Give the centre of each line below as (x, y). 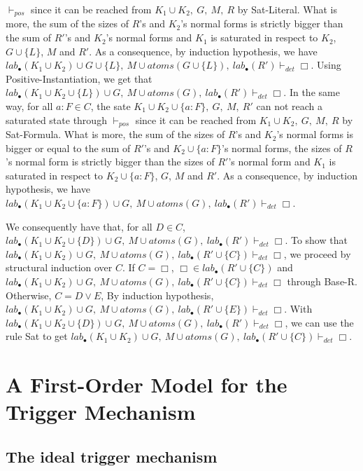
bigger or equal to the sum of (68, 148)
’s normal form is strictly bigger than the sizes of (110, 162)
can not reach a (290, 106)
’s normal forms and (149, 37)
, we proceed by (317, 253)
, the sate (111, 106)
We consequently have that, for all (79, 226)
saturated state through (56, 120)
